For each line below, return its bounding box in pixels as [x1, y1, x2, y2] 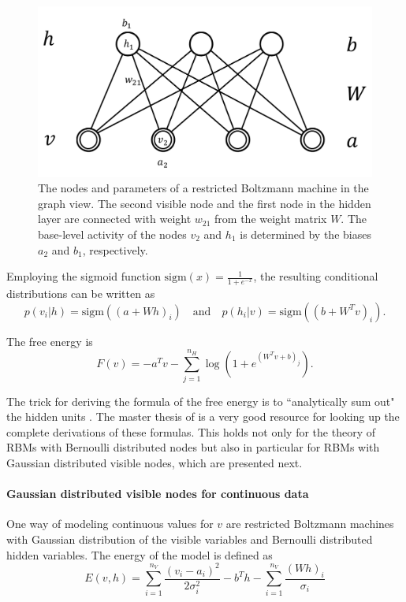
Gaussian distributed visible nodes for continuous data [6, 485, 309, 502]
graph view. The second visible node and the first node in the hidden [38, 195, 371, 211]
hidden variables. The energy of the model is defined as [6, 546, 273, 563]
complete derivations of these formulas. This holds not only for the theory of [6, 423, 375, 440]
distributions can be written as [6, 284, 155, 301]
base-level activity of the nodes [38, 225, 187, 242]
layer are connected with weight [38, 210, 192, 227]
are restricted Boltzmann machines [225, 515, 394, 532]
